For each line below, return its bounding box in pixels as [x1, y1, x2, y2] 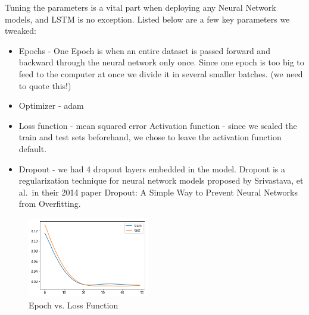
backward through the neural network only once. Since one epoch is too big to [18, 56, 304, 68]
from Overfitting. [18, 197, 81, 210]
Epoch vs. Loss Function [29, 298, 118, 311]
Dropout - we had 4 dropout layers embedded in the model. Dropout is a [18, 162, 285, 175]
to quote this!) [18, 79, 71, 92]
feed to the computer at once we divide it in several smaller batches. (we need [18, 67, 303, 80]
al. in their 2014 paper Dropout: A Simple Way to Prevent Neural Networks [18, 185, 298, 198]
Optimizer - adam [18, 99, 84, 112]
